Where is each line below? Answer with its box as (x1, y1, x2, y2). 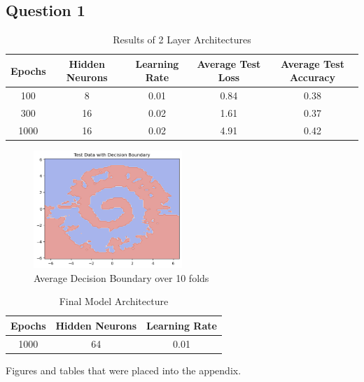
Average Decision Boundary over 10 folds (34, 270, 209, 285)
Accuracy (289, 70, 336, 85)
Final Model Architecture (59, 294, 169, 309)
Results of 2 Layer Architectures (113, 32, 251, 47)
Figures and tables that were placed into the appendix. (6, 362, 241, 377)
